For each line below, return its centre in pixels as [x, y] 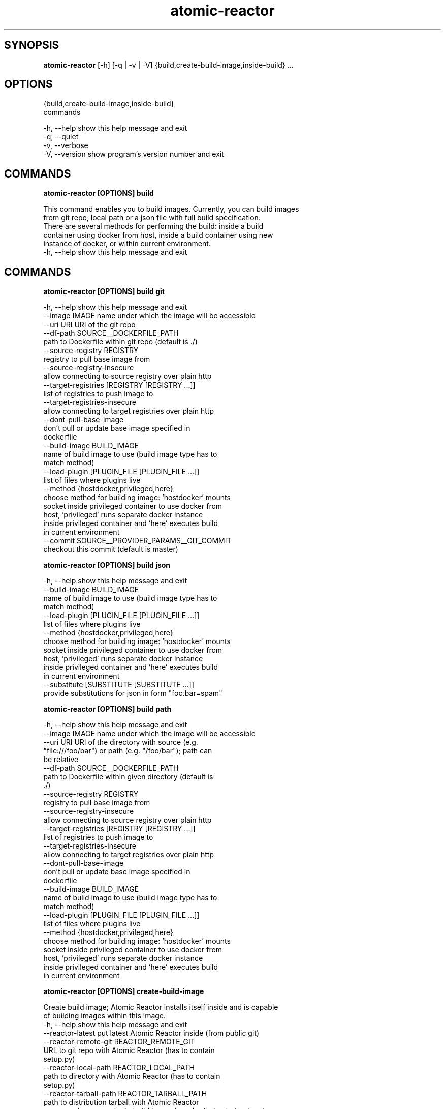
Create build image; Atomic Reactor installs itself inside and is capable [161, 1007]
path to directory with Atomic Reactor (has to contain [132, 1076]
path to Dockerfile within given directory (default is [128, 777]
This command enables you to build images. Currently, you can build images [171, 209]
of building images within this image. [105, 1016]
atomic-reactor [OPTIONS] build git [104, 291]
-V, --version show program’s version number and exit [134, 154]
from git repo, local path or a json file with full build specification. [152, 218]
